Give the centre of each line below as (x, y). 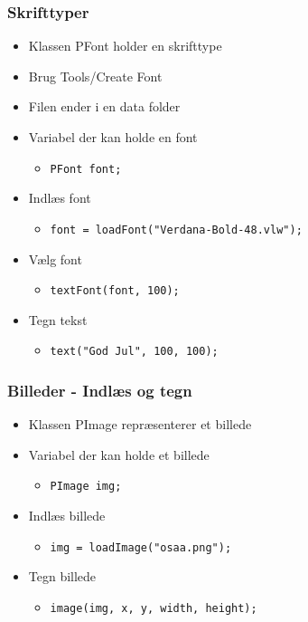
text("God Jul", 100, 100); (134, 352)
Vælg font (55, 258)
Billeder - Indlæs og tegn (100, 390)
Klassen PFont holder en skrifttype (125, 46)
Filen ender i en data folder (104, 106)
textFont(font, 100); (115, 291)
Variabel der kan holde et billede (119, 454)
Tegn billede (62, 576)
